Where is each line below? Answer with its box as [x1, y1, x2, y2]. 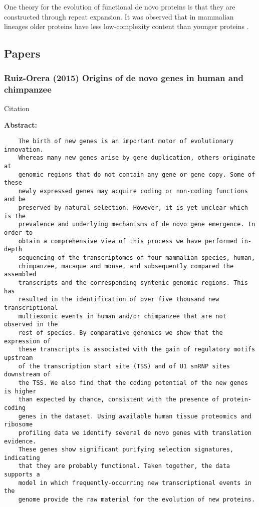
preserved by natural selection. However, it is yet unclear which [18, 204, 248, 212]
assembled [4, 271, 37, 278]
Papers [4, 46, 41, 61]
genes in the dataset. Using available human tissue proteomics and [18, 412, 251, 420]
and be [4, 196, 26, 203]
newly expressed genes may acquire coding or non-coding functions [18, 187, 248, 195]
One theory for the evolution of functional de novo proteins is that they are [4, 2, 235, 12]
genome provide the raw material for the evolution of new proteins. [18, 496, 255, 503]
